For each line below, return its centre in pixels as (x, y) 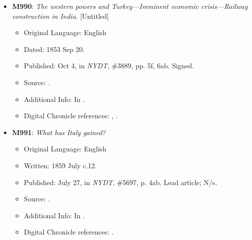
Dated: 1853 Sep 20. (54, 49)
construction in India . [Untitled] (60, 16)
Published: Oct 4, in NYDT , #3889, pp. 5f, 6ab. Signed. (109, 66)
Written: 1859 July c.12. (60, 165)
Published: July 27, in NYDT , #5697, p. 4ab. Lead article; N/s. (121, 182)
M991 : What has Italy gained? (59, 132)
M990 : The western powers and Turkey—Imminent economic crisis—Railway (130, 6)
